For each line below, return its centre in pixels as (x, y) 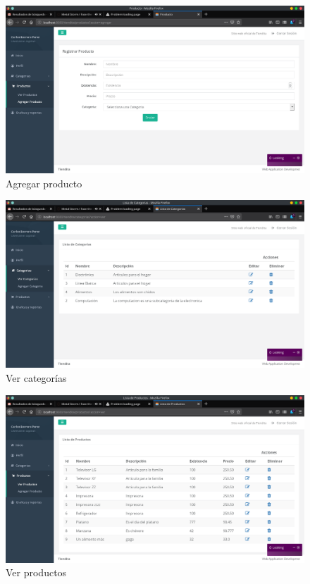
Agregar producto (44, 183)
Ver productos (36, 572)
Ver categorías (36, 377)
